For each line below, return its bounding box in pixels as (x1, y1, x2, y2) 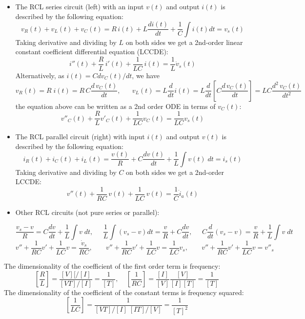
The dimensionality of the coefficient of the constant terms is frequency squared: (4, 287, 244, 297)
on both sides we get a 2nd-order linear (125, 37, 243, 47)
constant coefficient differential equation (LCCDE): (15, 46, 168, 57)
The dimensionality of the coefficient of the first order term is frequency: (4, 260, 221, 271)
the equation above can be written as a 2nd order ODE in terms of (15, 101, 216, 111)
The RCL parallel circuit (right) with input (15, 131, 145, 142)
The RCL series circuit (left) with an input (15, 1, 144, 11)
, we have (132, 70, 160, 80)
